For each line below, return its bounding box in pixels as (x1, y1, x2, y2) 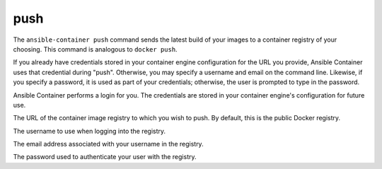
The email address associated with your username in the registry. (13, 140, 204, 148)
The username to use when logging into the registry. (13, 127, 166, 135)
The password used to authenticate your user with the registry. (13, 153, 197, 161)
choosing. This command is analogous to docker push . (13, 45, 178, 53)
